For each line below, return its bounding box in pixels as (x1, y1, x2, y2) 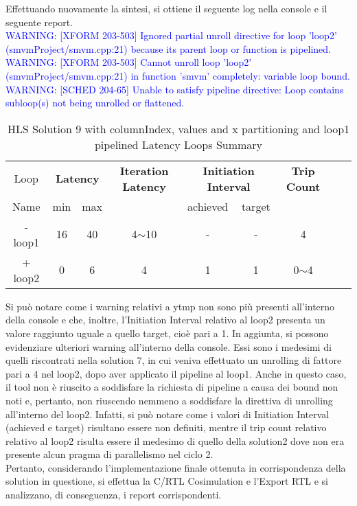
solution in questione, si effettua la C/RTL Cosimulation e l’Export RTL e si (5, 474, 328, 488)
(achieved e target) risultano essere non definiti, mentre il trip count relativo (5, 420, 327, 435)
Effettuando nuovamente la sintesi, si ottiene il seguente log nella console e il (5, 1, 327, 15)
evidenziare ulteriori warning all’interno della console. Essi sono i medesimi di (5, 339, 332, 354)
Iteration (119, 162, 169, 179)
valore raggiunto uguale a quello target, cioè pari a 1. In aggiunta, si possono (5, 325, 329, 340)
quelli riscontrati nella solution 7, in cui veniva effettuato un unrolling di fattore (5, 353, 342, 367)
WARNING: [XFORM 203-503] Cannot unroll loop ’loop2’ (5, 55, 252, 69)
